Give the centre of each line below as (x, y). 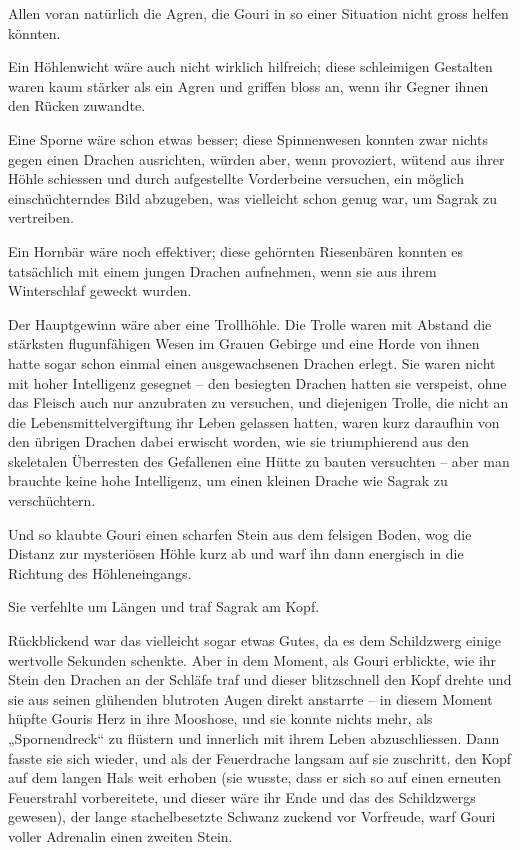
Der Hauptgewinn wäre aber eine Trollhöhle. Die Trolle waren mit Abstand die (250, 323)
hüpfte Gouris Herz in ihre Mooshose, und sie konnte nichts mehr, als (220, 718)
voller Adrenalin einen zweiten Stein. (120, 835)
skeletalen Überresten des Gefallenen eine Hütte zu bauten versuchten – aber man (259, 460)
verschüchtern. (52, 500)
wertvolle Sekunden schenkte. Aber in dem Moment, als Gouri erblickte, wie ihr (252, 659)
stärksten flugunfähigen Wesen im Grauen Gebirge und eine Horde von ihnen (244, 343)
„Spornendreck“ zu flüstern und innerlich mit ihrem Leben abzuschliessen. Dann (254, 738)
